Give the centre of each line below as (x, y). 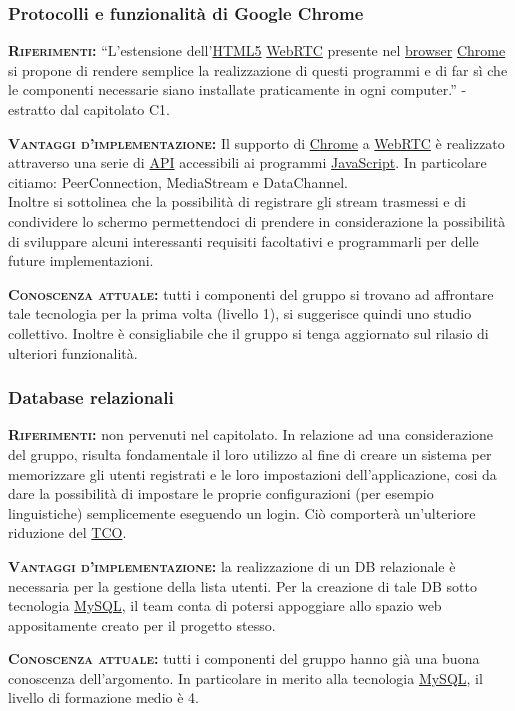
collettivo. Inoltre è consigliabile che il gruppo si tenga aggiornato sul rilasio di (248, 332)
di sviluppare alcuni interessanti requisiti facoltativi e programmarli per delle (243, 240)
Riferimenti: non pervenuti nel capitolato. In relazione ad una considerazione (251, 434)
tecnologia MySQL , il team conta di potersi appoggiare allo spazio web (225, 605)
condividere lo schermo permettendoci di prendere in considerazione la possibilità (257, 220)
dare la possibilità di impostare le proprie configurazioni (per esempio (221, 493)
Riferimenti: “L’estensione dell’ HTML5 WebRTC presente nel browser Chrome (257, 50)
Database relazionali (91, 397)
